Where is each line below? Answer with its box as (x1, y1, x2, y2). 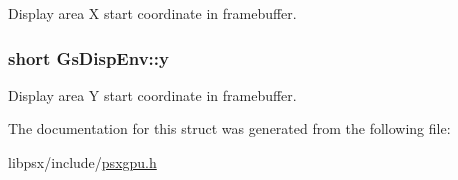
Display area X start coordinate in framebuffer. (8, 3, 297, 23)
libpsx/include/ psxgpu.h (8, 152, 157, 172)
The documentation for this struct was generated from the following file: (8, 118, 451, 139)
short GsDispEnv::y (8, 45, 169, 70)
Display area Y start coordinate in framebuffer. (8, 84, 297, 105)
